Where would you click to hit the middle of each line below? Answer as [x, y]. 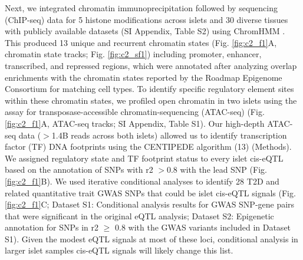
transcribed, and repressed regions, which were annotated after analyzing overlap [151, 65]
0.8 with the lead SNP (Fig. [217, 170]
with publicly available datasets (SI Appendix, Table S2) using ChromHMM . [145, 31]
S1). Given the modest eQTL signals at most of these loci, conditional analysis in [151, 238]
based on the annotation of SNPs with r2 [79, 170]
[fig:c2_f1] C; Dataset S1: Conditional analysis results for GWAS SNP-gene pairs [150, 204]
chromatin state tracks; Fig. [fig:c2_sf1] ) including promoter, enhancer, [133, 54]
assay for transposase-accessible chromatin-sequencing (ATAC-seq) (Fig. [135, 112]
